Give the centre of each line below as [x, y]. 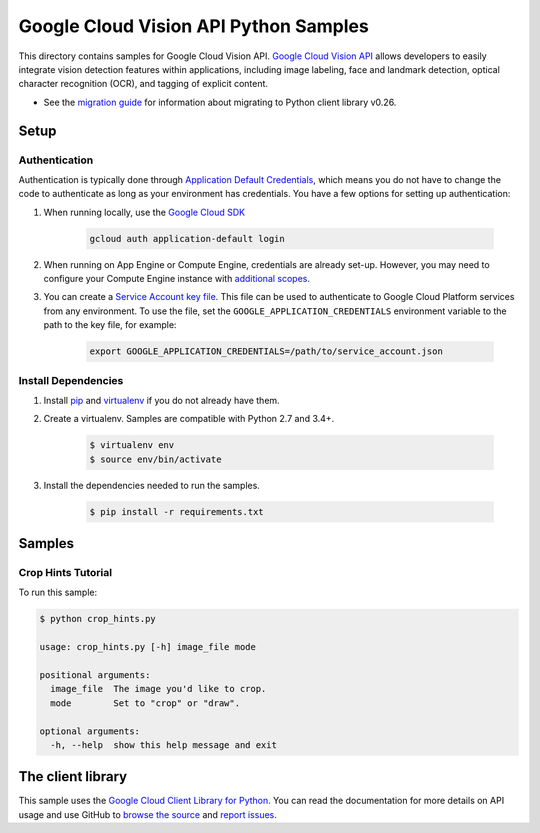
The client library [73, 776]
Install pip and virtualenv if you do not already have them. [161, 400]
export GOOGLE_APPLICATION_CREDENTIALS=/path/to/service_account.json [266, 351]
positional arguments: [95, 674]
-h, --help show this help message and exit [163, 744]
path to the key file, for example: [110, 325]
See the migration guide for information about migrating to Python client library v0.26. [220, 102]
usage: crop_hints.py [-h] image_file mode [148, 647]
